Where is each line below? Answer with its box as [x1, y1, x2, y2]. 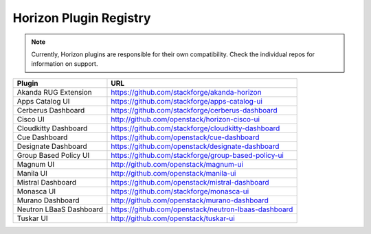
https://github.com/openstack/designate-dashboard [111, 141, 280, 151]
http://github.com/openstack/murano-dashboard [111, 196, 269, 205]
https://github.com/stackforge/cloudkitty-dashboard [111, 124, 280, 133]
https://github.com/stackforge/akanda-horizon [111, 87, 262, 97]
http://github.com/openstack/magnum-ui [111, 159, 244, 169]
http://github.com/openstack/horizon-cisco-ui [111, 114, 260, 124]
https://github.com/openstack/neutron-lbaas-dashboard [111, 204, 293, 214]
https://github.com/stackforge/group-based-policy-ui [111, 150, 284, 160]
